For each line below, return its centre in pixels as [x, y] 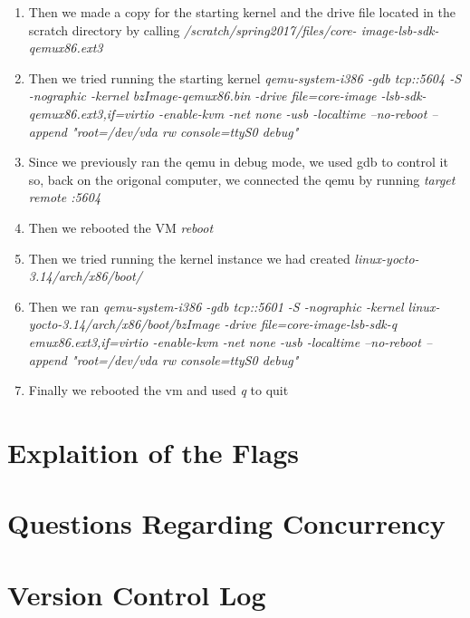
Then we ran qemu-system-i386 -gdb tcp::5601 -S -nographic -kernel [216, 306]
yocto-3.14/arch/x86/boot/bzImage [124, 324]
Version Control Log [137, 594]
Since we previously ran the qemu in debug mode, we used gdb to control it [238, 162]
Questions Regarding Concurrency [226, 523]
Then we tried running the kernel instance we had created [189, 258]
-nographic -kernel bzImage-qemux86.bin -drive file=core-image [202, 96]
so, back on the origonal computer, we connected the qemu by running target [242, 179]
